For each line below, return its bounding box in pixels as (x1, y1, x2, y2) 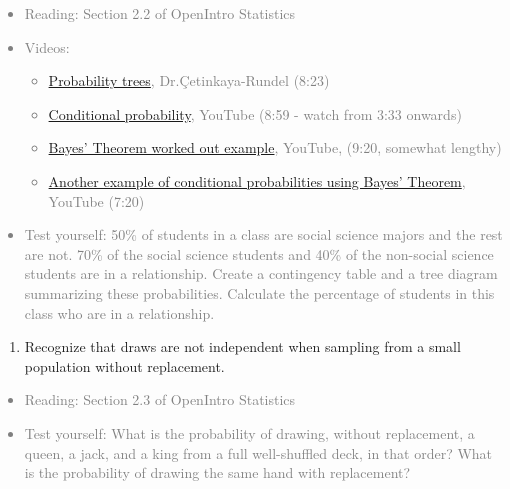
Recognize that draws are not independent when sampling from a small (24, 336, 461, 357)
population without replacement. (24, 355, 225, 376)
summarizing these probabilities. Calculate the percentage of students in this (24, 282, 495, 303)
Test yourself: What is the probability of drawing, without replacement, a (24, 422, 475, 443)
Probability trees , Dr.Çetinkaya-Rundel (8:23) (48, 70, 330, 91)
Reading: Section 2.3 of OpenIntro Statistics (24, 389, 296, 410)
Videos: (24, 36, 70, 57)
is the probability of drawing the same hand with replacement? (24, 462, 411, 483)
